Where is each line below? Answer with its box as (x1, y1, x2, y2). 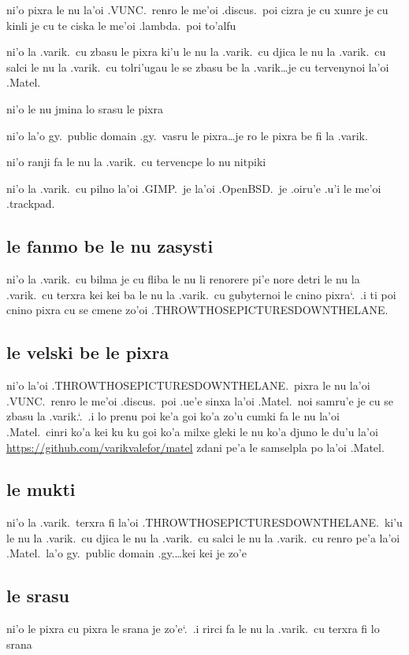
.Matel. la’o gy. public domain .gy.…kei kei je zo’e (6, 545, 247, 561)
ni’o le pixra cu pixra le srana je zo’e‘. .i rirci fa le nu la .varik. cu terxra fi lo (6, 620, 380, 637)
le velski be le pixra (6, 340, 169, 365)
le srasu (6, 583, 69, 608)
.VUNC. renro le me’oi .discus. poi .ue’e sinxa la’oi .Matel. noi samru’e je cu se (6, 392, 393, 409)
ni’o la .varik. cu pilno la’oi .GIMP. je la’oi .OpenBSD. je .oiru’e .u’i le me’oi (6, 179, 381, 196)
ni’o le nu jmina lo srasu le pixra (6, 100, 163, 117)
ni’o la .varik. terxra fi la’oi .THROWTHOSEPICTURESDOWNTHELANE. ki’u (6, 514, 403, 531)
